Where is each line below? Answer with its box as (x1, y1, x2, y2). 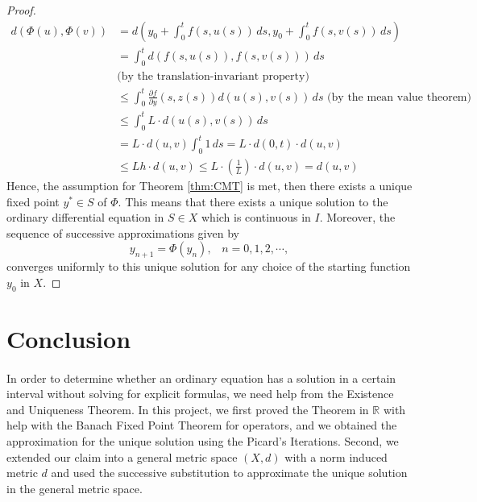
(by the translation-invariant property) (117, 70, 309, 82)
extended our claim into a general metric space (6, 448, 238, 465)
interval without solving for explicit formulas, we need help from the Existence (6, 385, 394, 402)
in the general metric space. (6, 479, 143, 496)
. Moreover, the (319, 209, 396, 226)
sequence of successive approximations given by (6, 224, 239, 241)
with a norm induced (284, 448, 388, 465)
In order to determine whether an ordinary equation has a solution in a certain (6, 369, 396, 386)
